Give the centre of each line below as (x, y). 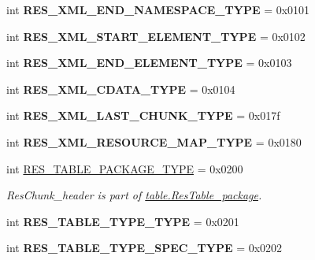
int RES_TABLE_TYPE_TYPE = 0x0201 (123, 221)
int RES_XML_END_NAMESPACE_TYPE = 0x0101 (158, 9)
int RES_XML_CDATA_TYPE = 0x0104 (121, 89)
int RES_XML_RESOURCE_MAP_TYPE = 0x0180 (154, 141)
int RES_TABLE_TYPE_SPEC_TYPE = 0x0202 (145, 248)
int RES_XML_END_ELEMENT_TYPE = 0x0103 (149, 63)
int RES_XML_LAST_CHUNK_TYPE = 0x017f (143, 115)
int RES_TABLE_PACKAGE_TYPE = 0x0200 (125, 168)
